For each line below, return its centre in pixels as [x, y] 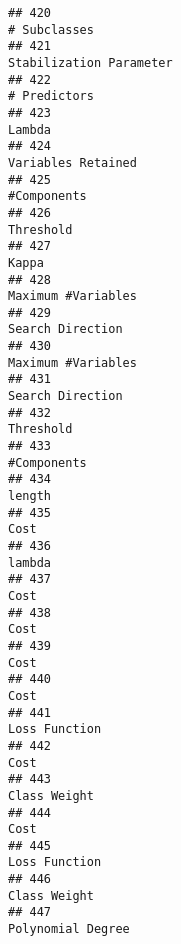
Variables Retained [72, 162]
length [29, 496]
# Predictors [51, 96]
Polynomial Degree [69, 929]
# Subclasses [51, 29]
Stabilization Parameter [90, 62]
